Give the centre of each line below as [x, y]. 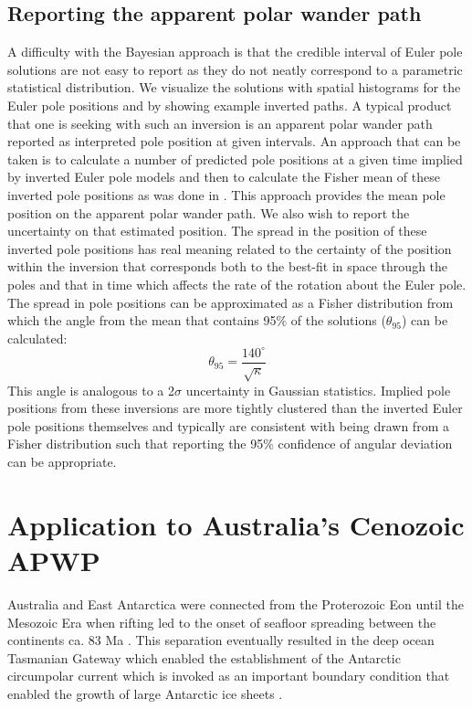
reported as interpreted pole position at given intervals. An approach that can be [234, 141]
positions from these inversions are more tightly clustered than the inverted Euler [235, 408]
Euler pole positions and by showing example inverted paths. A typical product [230, 105]
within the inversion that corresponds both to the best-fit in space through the [228, 266]
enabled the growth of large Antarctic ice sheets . [145, 693]
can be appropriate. [62, 461]
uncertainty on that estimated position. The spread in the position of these [217, 231]
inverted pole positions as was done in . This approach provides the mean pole [226, 194]
